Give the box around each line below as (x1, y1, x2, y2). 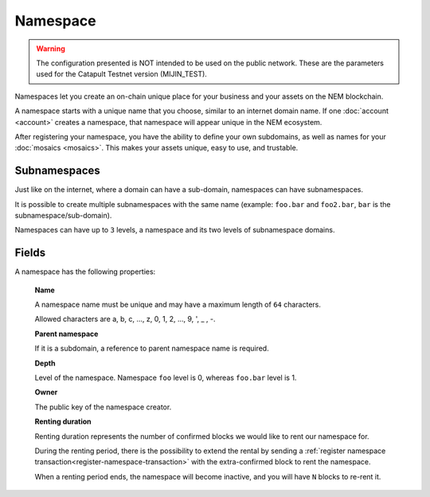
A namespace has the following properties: (14, 267, 156, 276)
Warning (36, 44, 65, 53)
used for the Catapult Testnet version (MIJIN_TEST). (36, 69, 207, 79)
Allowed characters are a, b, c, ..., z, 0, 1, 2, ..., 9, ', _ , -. (34, 315, 216, 324)
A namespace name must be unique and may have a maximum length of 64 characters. (34, 299, 322, 310)
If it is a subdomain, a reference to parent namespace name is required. (34, 343, 270, 354)
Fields (14, 246, 46, 260)
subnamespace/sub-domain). (14, 210, 112, 220)
